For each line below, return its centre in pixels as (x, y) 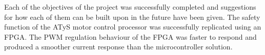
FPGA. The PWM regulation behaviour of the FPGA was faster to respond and (130, 36)
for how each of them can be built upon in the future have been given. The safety (132, 17)
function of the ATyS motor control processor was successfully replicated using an (133, 27)
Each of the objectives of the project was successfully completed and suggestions (130, 7)
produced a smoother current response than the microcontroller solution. (118, 47)
